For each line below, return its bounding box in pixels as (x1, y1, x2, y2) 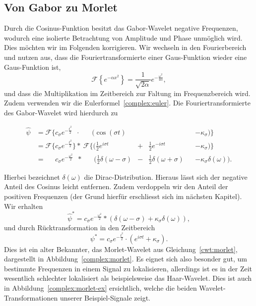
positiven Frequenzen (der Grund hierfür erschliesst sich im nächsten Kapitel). (4, 191, 242, 201)
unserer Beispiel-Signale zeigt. (60, 292, 150, 303)
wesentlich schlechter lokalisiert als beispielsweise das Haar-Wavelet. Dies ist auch (4, 273, 252, 283)
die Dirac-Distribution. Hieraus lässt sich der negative (84, 171, 248, 182)
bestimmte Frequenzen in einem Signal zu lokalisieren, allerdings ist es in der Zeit (4, 263, 253, 273)
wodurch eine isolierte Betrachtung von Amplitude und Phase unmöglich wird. (4, 32, 243, 43)
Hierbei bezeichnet (4, 171, 60, 182)
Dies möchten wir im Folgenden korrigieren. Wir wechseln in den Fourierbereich (4, 42, 247, 52)
